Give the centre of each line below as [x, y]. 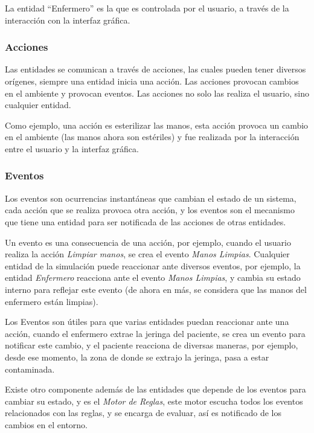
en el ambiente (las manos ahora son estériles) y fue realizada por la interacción [152, 137]
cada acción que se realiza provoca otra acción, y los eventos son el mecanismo [150, 210]
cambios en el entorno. [46, 424]
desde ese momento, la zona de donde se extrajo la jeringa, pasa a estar [137, 357]
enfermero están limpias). [52, 301]
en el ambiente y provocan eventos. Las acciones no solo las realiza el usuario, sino [157, 93]
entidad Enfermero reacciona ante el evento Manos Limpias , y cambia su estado [153, 277]
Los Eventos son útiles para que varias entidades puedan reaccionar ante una [147, 322]
